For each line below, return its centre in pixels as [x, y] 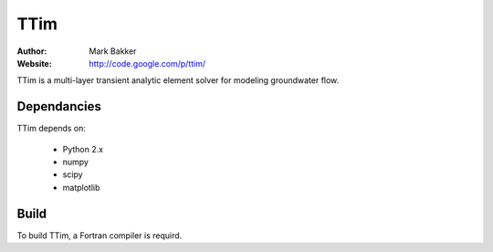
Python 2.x [83, 149]
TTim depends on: [52, 129]
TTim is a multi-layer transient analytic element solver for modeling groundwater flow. [178, 80]
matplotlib [81, 187]
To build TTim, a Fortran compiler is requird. [100, 235]
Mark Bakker [113, 51]
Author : [32, 51]
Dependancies [59, 106]
